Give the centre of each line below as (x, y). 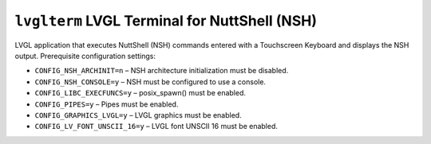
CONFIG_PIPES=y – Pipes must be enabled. (107, 104)
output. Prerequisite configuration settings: (85, 56)
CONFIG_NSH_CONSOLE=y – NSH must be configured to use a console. (150, 82)
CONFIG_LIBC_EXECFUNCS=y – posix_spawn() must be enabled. (140, 93)
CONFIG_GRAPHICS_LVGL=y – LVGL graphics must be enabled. (138, 115)
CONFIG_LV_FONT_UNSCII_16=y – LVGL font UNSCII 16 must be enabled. (156, 126)
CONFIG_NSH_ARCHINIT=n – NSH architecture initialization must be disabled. (162, 71)
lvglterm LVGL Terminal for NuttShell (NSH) (166, 21)
